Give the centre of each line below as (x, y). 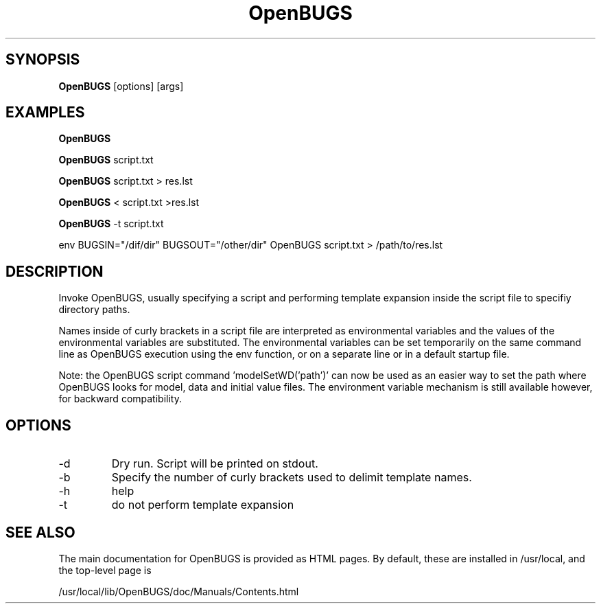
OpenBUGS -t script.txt (111, 224)
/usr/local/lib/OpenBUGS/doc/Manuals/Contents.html (179, 591)
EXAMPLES (45, 113)
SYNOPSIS (43, 60)
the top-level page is (105, 570)
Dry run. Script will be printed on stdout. (215, 464)
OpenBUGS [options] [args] (121, 86)
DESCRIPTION (55, 271)
